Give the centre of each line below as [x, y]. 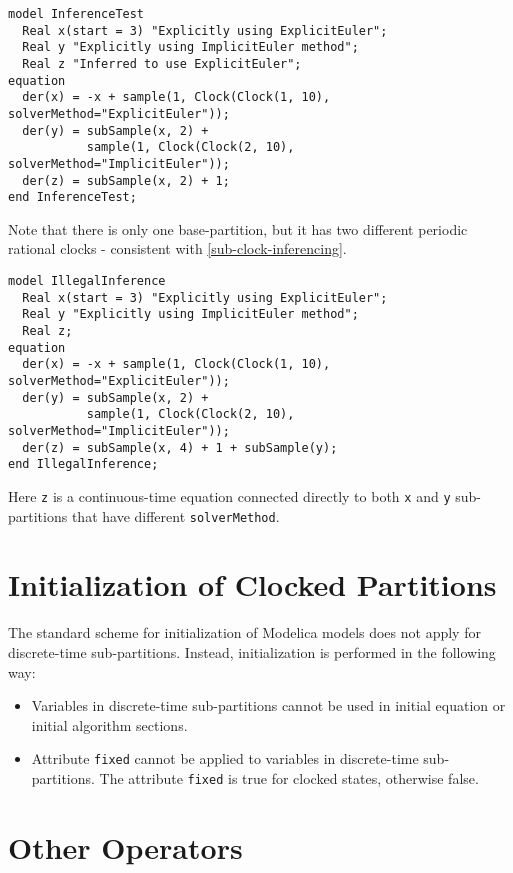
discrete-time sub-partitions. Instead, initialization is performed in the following [252, 651]
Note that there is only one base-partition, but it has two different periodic [238, 228]
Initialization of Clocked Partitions [252, 584]
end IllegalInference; [83, 464]
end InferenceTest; [72, 197]
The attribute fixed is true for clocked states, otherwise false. [289, 778]
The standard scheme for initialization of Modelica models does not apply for [244, 632]
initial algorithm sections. [109, 724]
